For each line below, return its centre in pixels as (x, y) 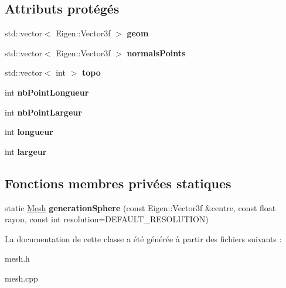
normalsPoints (156, 52)
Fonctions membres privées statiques (118, 183)
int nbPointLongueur (47, 92)
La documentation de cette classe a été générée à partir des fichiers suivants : (143, 238)
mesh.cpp (21, 278)
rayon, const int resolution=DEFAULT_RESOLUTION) (107, 219)
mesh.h (17, 258)
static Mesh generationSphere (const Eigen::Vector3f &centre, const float (140, 207)
